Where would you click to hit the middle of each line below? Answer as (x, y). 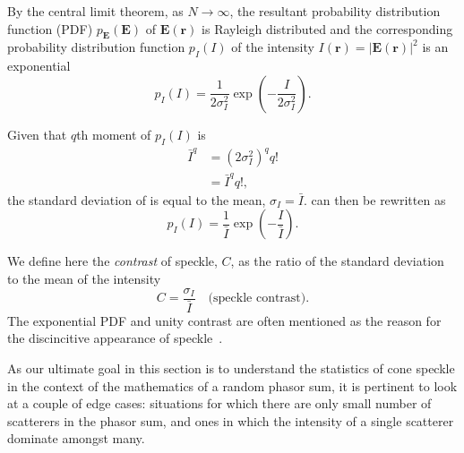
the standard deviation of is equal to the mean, (137, 199)
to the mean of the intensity (84, 279)
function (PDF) (50, 28)
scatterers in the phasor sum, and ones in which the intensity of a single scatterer (231, 420)
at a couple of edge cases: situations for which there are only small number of (219, 403)
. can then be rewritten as (374, 199)
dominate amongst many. (76, 438)
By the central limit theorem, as (95, 11)
